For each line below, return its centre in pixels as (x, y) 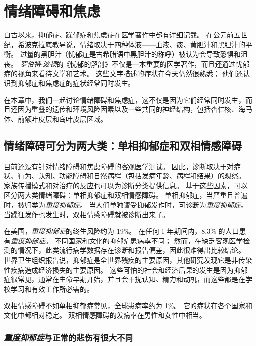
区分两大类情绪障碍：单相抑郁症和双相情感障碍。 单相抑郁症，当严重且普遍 (126, 195)
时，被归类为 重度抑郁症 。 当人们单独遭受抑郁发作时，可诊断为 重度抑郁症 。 (126, 205)
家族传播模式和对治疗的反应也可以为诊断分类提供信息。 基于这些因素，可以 (126, 185)
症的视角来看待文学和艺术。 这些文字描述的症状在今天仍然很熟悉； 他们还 (124, 73)
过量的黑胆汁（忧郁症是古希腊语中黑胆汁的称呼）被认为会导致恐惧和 (130, 54)
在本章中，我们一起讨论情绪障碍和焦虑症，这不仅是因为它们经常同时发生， (125, 99)
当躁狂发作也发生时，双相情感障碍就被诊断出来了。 (87, 214)
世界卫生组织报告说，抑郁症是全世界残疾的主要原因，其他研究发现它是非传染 (128, 260)
